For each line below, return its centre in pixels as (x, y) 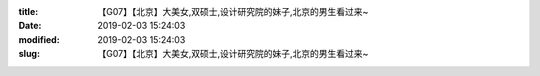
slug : (29, 54)
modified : (39, 39)
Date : (30, 26)
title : (28, 11)
